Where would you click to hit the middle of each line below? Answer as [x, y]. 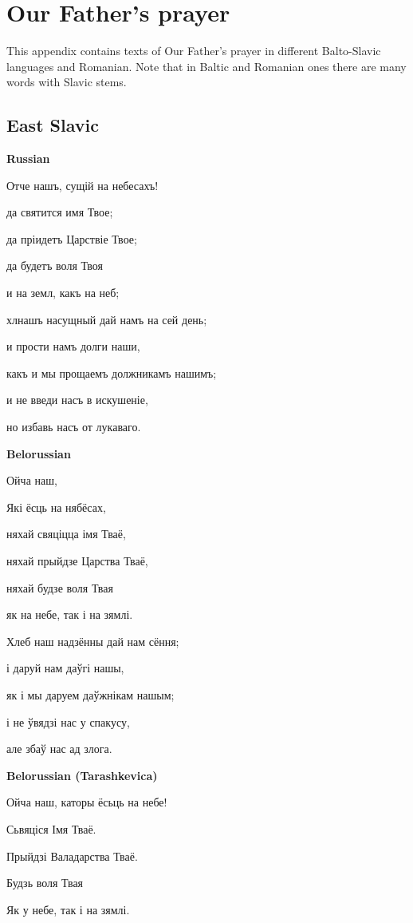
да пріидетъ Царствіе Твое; [72, 238]
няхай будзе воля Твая [60, 587]
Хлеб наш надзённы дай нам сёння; [93, 641]
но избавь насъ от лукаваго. [74, 427]
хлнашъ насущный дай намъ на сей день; [107, 319]
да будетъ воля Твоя [55, 265]
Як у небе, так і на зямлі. [68, 909]
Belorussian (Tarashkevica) [82, 775]
